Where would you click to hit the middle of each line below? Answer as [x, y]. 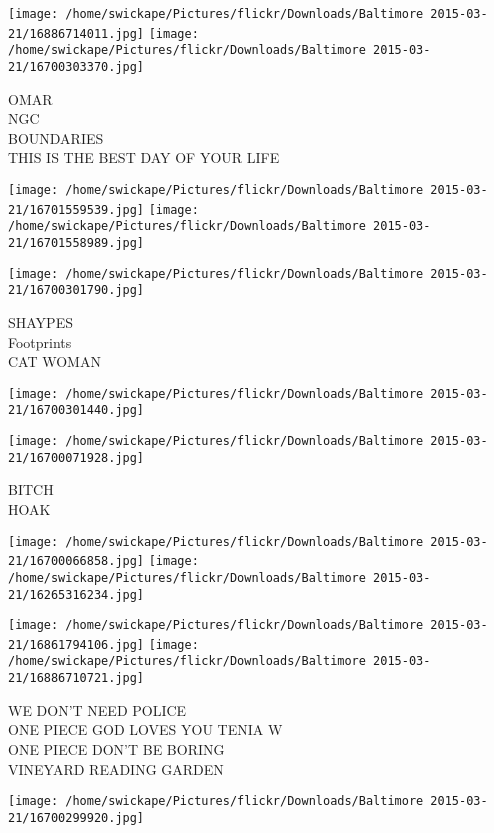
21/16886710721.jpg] [76, 678]
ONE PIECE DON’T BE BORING [116, 748]
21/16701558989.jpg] [76, 242]
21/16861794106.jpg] [76, 644]
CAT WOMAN [54, 361]
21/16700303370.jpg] [76, 66]
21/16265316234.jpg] [76, 594]
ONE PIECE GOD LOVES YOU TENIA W [145, 729]
